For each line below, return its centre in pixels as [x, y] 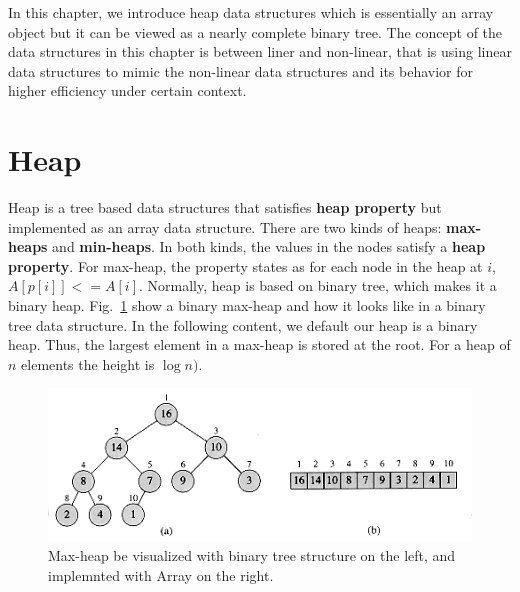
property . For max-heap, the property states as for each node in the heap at [245, 265]
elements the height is [88, 363]
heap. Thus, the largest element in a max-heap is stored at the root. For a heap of [259, 344]
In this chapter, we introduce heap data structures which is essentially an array [251, 12]
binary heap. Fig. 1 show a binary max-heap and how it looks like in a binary [247, 305]
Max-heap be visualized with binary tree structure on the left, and [252, 555]
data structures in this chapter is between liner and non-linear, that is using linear [260, 51]
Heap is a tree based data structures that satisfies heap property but [225, 207]
